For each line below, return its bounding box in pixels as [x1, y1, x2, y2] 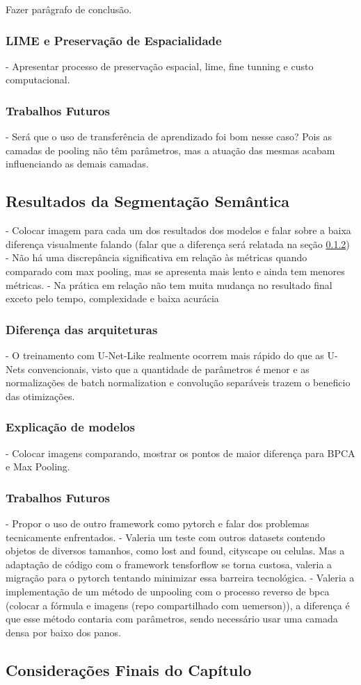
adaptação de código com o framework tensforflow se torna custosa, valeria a [6, 556, 332, 571]
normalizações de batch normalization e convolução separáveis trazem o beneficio [6, 375, 351, 390]
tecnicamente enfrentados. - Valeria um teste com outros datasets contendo [6, 529, 326, 544]
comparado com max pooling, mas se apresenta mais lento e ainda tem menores [6, 263, 345, 278]
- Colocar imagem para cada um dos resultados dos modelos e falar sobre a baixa [6, 223, 351, 238]
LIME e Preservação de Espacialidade [6, 31, 222, 49]
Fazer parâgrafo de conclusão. [6, 2, 132, 16]
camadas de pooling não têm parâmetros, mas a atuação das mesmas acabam [6, 142, 335, 157]
